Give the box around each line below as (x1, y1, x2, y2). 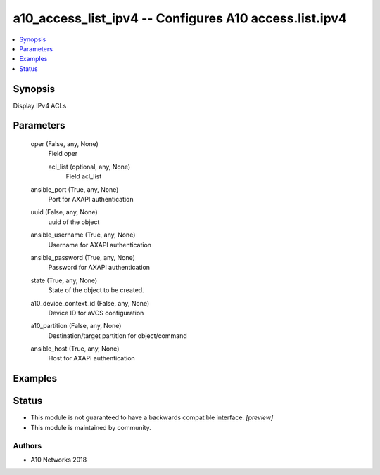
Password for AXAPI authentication (48, 263, 151, 272)
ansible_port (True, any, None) (30, 185, 119, 193)
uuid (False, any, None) (30, 208, 98, 216)
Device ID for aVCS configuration (48, 308, 144, 317)
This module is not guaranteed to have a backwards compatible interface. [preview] (30, 413, 274, 422)
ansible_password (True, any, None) (30, 253, 135, 261)
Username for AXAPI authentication (48, 240, 151, 249)
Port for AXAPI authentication (48, 195, 134, 203)
